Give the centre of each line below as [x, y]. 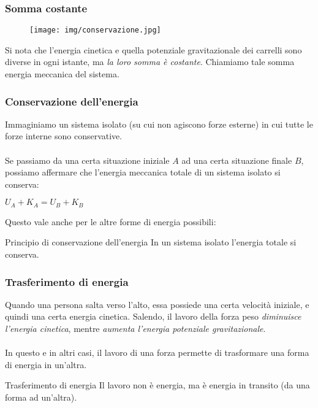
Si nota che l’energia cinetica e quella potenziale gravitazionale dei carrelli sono [153, 49]
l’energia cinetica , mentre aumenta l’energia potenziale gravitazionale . [135, 329]
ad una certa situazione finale [237, 160]
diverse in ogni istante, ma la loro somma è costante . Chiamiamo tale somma [150, 62]
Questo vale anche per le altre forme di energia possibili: [111, 221]
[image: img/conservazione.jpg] [95, 30]
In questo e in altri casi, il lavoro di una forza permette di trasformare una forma [157, 352]
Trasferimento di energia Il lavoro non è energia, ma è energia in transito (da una [157, 385]
